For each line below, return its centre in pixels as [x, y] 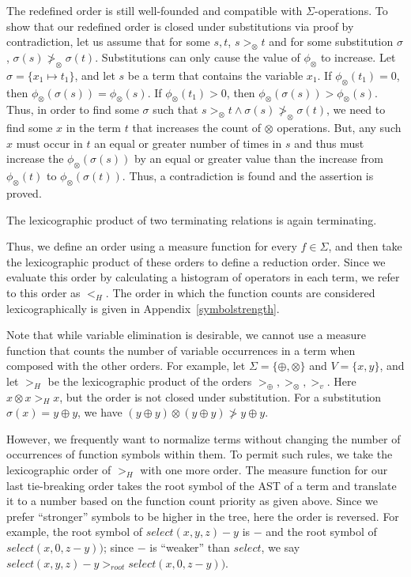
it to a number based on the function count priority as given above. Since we [192, 501]
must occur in [49, 143]
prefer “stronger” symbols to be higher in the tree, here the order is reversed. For [203, 516]
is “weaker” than [190, 547]
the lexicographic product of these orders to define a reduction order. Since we [196, 261]
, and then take [365, 246]
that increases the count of [197, 128]
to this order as [43, 292]
